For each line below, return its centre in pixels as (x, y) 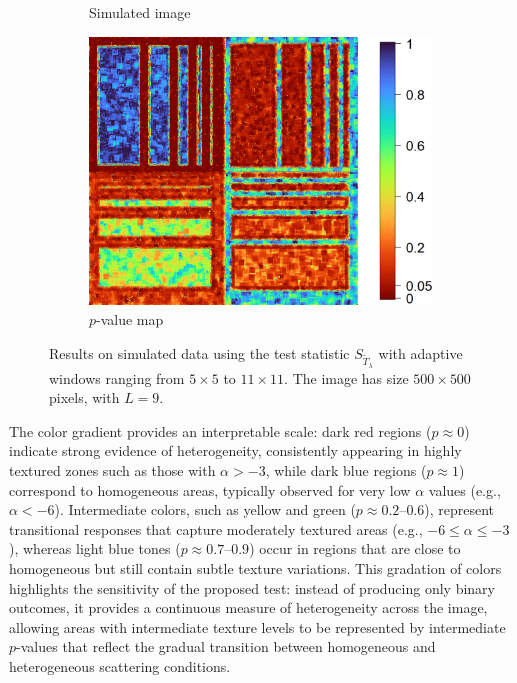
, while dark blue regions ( (346, 470)
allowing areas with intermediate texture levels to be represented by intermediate (257, 626)
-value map (130, 318)
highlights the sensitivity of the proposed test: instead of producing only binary (252, 587)
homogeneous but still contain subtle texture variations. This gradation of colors (255, 568)
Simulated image (140, 12)
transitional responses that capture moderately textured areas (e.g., (216, 528)
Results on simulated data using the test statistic (199, 352)
